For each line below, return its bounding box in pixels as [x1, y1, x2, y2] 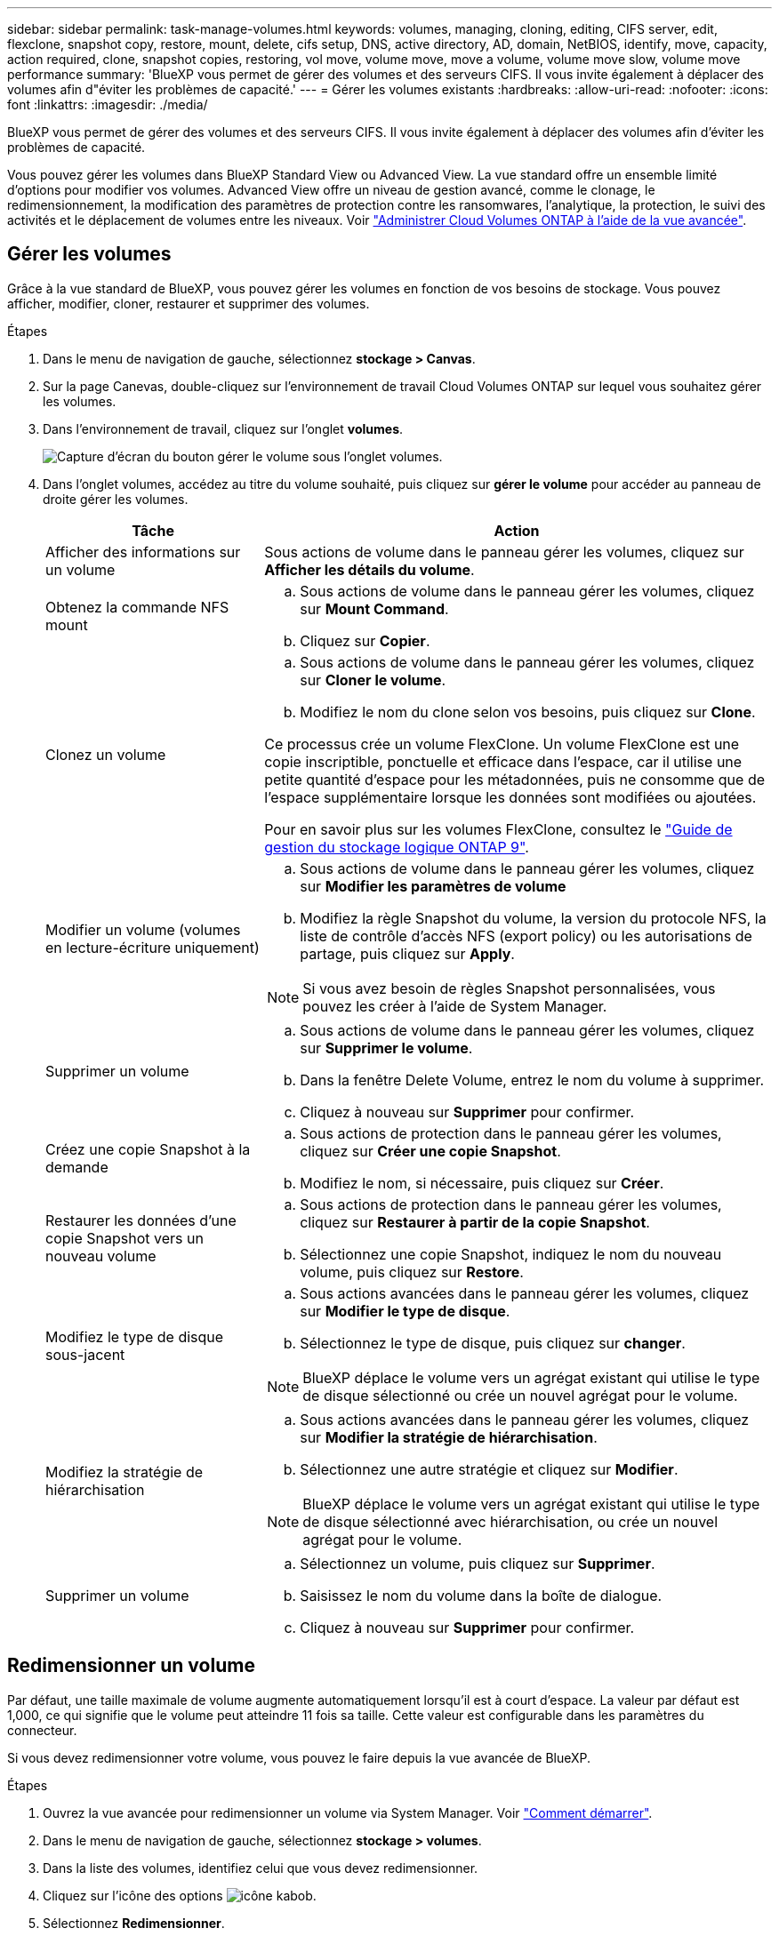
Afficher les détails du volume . [264, 560, 475, 579]
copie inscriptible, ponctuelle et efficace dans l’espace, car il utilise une [264, 752, 743, 771]
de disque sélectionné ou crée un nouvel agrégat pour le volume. [302, 1386, 738, 1404]
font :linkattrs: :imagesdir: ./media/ [7, 97, 208, 112]
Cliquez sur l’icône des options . [43, 1887, 317, 1903]
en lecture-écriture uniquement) [45, 938, 260, 956]
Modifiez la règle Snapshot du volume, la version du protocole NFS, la [300, 908, 767, 927]
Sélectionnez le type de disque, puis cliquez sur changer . [300, 1333, 686, 1352]
